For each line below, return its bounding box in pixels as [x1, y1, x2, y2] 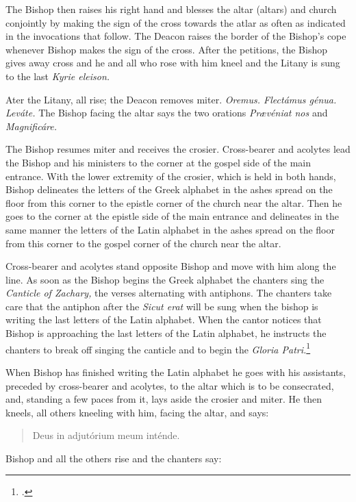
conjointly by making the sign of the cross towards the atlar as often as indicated [5, 15, 346, 29]
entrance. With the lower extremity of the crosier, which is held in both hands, [5, 168, 336, 183]
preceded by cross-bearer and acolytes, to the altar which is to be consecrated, [5, 378, 334, 392]
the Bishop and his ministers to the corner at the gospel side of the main [5, 155, 311, 169]
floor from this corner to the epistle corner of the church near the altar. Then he [5, 195, 342, 210]
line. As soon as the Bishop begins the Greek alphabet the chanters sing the [5, 272, 325, 286]
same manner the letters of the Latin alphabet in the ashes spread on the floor [5, 222, 335, 236]
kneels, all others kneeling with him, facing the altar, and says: [5, 405, 269, 419]
